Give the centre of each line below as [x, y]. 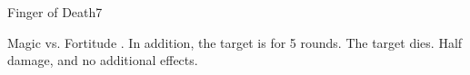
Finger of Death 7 [55, 12]
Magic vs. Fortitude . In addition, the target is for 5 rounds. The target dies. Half [235, 42]
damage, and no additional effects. [103, 60]
